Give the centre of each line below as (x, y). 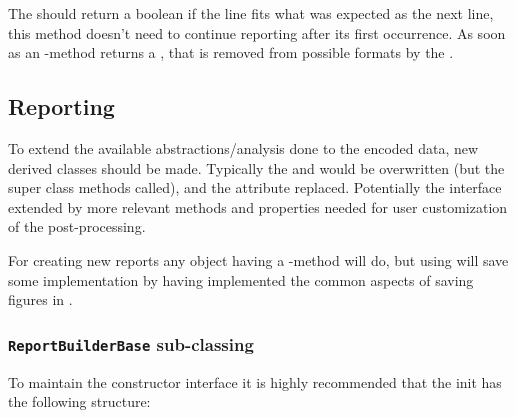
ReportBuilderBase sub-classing (131, 343)
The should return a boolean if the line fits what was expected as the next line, (251, 13)
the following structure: (79, 401)
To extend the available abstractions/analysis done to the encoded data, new (243, 147)
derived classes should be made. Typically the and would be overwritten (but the (256, 167)
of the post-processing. (77, 226)
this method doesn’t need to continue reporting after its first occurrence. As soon (257, 32)
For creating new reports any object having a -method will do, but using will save (258, 259)
